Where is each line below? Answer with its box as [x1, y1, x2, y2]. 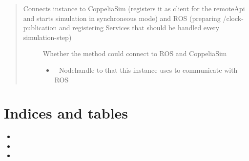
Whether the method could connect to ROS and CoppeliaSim [42, 48, 227, 59]
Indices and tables [4, 103, 128, 123]
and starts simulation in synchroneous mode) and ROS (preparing [23, 13, 221, 23]
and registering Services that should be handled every [59, 22, 220, 33]
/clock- [223, 13, 244, 23]
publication [23, 22, 57, 33]
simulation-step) [23, 32, 72, 42]
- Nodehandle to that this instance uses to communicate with [54, 64, 238, 75]
